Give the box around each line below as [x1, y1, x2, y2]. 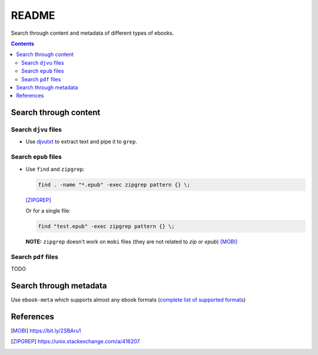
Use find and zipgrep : [25, 165, 85, 172]
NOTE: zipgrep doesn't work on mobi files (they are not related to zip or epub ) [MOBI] [25, 238, 238, 245]
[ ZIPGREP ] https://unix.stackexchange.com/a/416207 [11, 338, 141, 345]
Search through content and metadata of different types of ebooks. [11, 29, 174, 37]
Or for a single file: [25, 207, 71, 214]
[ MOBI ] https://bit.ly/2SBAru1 [11, 327, 81, 334]
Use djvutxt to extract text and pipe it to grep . [25, 138, 138, 145]
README [11, 9, 55, 22]
